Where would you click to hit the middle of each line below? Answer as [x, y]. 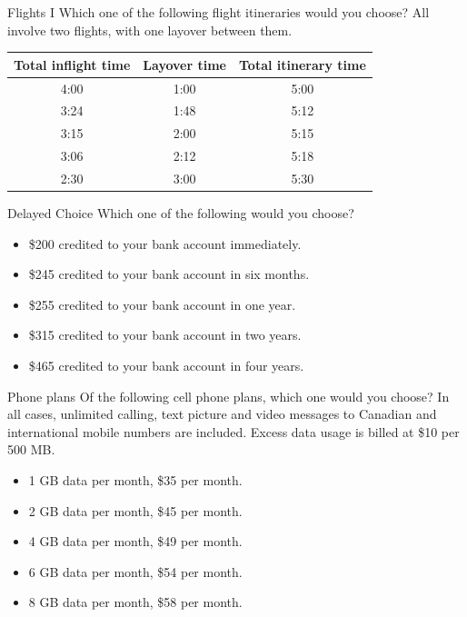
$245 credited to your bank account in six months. [169, 274]
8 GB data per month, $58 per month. [135, 602]
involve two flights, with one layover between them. [150, 30]
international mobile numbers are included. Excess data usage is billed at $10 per [233, 431]
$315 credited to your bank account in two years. [165, 335]
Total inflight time [72, 64]
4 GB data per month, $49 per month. [135, 541]
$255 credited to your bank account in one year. [162, 304]
